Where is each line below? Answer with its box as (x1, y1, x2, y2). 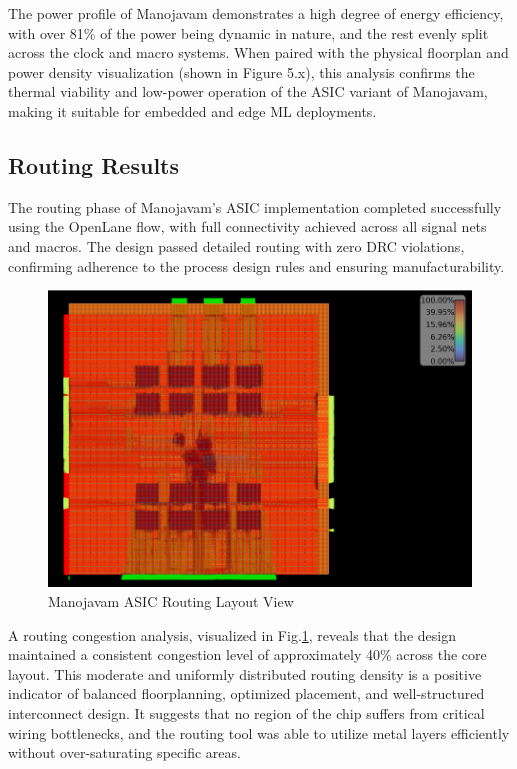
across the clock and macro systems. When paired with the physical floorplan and (8, 42, 509, 63)
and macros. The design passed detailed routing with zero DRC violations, (8, 235, 465, 256)
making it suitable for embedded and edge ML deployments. (8, 100, 377, 121)
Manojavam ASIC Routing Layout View (48, 591, 294, 612)
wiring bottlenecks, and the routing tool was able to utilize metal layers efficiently (8, 722, 510, 743)
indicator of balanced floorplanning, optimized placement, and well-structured (8, 683, 485, 704)
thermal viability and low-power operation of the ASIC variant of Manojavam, (8, 81, 488, 102)
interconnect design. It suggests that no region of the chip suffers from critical (8, 703, 485, 724)
